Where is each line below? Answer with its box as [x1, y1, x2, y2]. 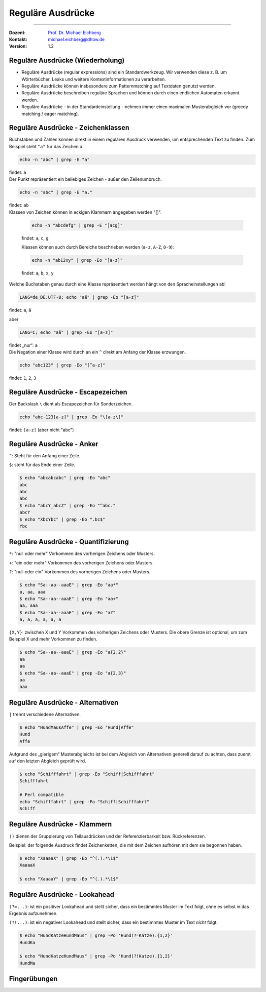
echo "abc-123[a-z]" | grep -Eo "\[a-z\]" [19, 414, 124, 420]
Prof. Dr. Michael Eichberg [48, 30, 101, 36]
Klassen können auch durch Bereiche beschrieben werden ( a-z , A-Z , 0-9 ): [21, 244, 174, 250]
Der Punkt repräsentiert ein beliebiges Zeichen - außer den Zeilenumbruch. [9, 176, 162, 182]
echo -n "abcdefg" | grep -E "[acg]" [32, 222, 123, 228]
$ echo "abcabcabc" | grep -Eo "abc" [19, 475, 111, 481]
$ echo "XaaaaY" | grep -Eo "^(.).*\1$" [19, 876, 118, 882]
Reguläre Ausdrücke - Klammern [9, 820, 112, 829]
